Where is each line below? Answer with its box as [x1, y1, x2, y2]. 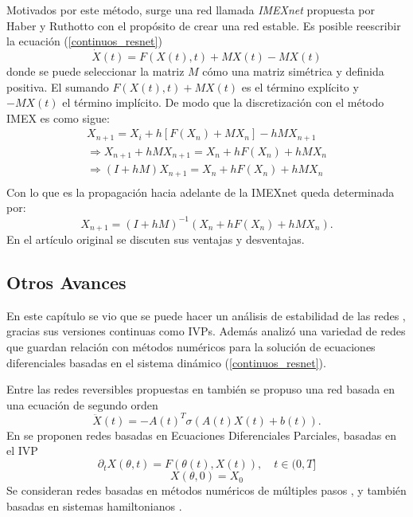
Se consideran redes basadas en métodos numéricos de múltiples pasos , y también [6, 482, 407, 499]
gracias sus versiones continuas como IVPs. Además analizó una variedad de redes [6, 323, 406, 339]
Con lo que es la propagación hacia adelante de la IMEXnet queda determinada [6, 183, 395, 200]
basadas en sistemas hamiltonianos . [6, 497, 182, 514]
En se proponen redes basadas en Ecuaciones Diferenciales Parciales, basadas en [6, 426, 397, 443]
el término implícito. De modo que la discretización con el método [62, 94, 384, 111]
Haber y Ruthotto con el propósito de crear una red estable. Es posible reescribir [6, 17, 401, 33]
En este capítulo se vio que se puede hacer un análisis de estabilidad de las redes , [6, 307, 406, 323]
